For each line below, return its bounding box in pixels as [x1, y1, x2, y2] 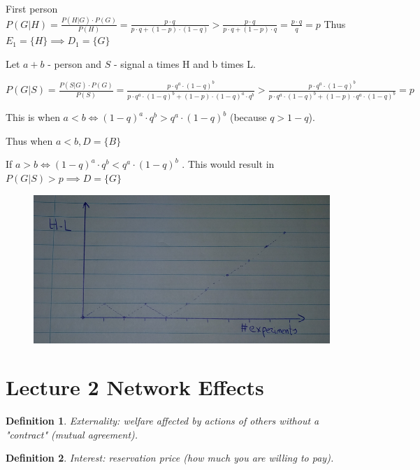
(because [229, 110, 267, 124]
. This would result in [182, 157, 275, 171]
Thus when [6, 133, 53, 148]
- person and [48, 56, 102, 71]
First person [6, 1, 58, 15]
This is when [6, 110, 60, 124]
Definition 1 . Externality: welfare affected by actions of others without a [6, 413, 319, 428]
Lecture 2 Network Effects [6, 373, 264, 401]
